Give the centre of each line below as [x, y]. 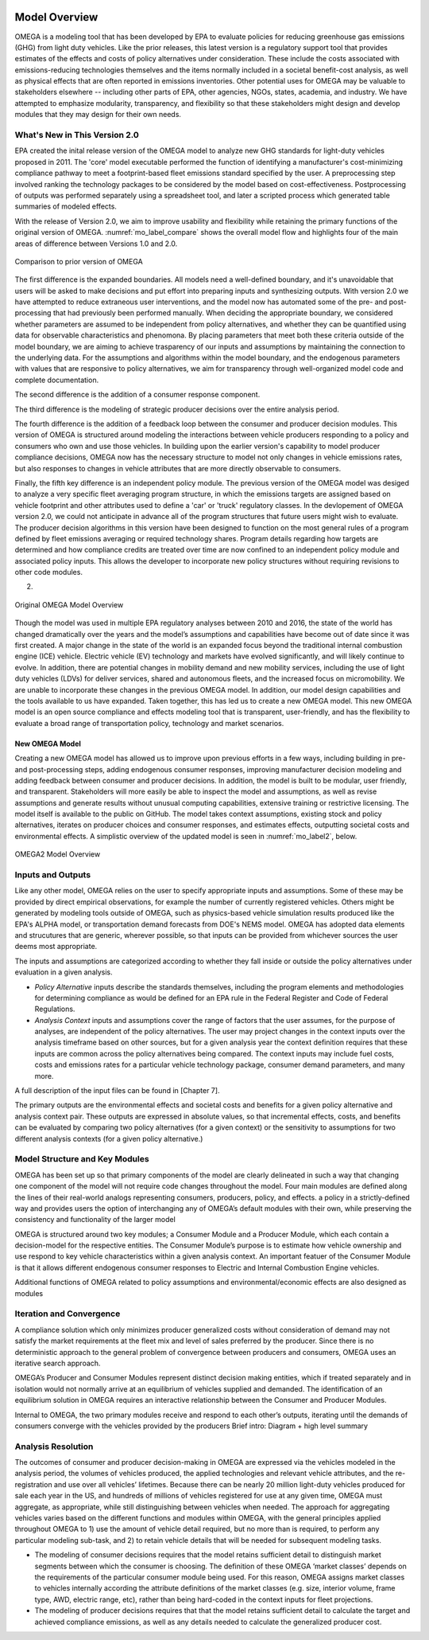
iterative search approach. [58, 1363]
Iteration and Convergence [68, 1314]
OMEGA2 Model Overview [58, 854]
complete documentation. [57, 380]
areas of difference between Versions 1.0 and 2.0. [96, 244]
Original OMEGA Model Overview [69, 604]
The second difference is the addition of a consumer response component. [137, 395]
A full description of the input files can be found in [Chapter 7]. [117, 1091]
